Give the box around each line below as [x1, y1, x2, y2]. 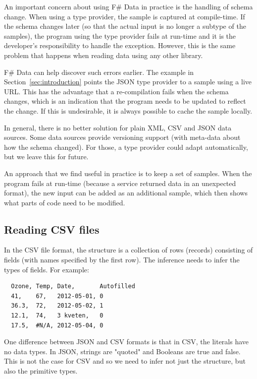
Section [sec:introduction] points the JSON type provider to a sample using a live [4, 76, 252, 87]
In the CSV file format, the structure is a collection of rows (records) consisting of [4, 245, 253, 255]
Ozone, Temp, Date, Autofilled [11, 283, 135, 290]
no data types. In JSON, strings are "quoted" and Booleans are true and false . [4, 346, 241, 356]
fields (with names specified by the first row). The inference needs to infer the [4, 254, 240, 265]
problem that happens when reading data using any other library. [4, 50, 203, 60]
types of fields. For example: [4, 264, 89, 274]
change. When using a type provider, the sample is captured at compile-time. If [4, 11, 245, 21]
